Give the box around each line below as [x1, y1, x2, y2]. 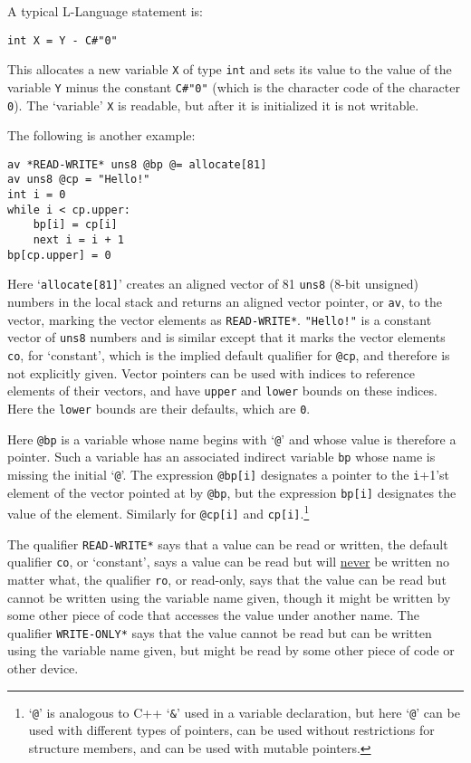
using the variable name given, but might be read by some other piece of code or [7, 641, 455, 660]
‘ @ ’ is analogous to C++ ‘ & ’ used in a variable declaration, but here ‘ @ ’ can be [28, 702, 460, 721]
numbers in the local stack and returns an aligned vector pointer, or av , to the [7, 292, 442, 311]
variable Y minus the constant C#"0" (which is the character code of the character [7, 77, 460, 96]
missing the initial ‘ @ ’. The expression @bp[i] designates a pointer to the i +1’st [7, 464, 450, 483]
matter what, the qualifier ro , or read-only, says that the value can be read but [7, 569, 447, 588]
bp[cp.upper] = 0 [7, 248, 111, 262]
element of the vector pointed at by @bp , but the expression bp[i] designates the [7, 482, 457, 501]
